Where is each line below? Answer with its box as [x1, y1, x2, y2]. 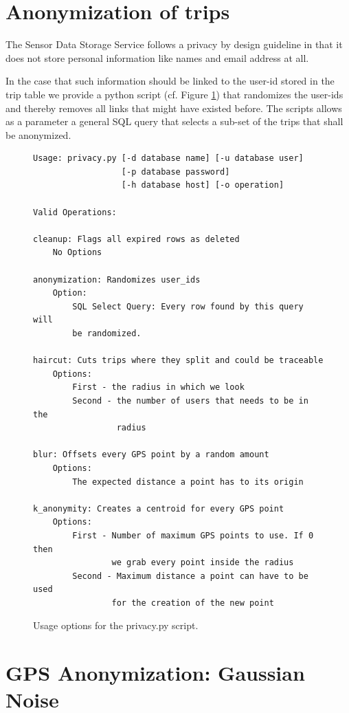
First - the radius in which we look [72, 382, 245, 393]
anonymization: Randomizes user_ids [33, 274, 201, 285]
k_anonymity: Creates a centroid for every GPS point [33, 503, 284, 514]
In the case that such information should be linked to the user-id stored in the [5, 74, 335, 88]
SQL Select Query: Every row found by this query [72, 301, 304, 311]
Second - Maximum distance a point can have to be [72, 571, 308, 581]
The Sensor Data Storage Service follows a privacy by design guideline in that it [5, 37, 343, 52]
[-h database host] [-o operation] [121, 180, 284, 190]
